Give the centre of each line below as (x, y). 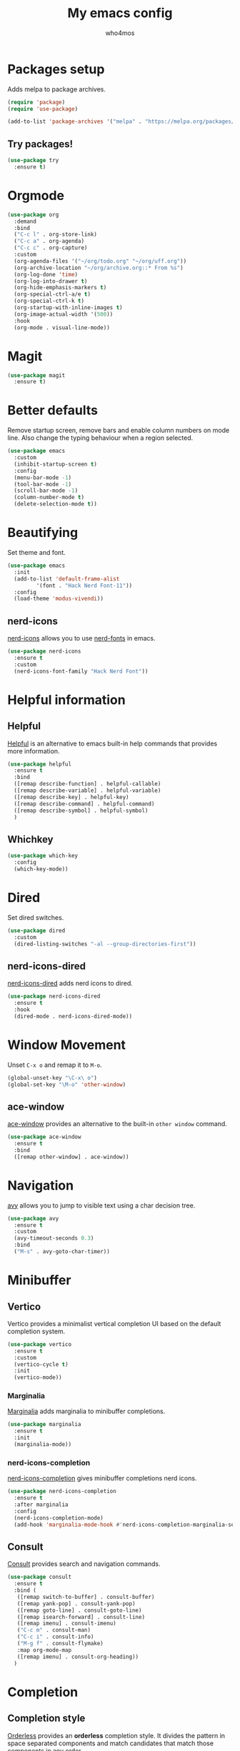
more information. (34, 751)
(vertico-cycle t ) (41, 1364)
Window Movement (67, 1045)
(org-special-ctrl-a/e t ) (52, 294)
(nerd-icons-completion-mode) (59, 1518)
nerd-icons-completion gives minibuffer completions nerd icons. (102, 1478)
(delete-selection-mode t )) (56, 504)
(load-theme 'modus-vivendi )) (59, 599)
